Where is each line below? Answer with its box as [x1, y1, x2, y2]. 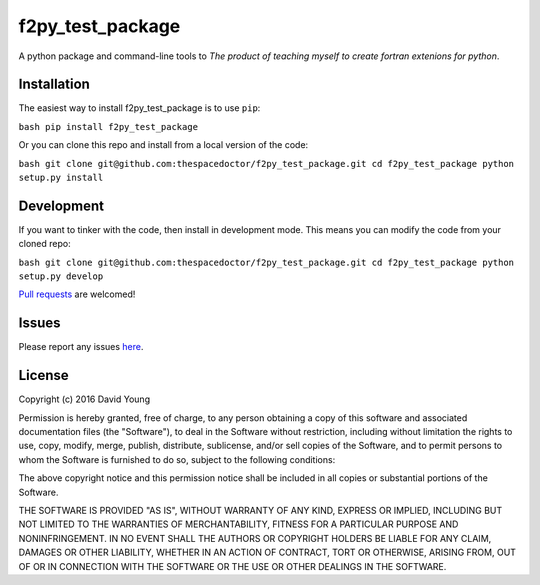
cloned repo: [18, 238, 71, 250]
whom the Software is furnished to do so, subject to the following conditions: [18, 453, 336, 465]
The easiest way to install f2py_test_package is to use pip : [18, 102, 261, 114]
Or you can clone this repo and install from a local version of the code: [18, 139, 309, 151]
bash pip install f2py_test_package [18, 121, 199, 132]
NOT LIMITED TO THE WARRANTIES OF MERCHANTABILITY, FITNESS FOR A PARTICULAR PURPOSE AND [18, 518, 459, 530]
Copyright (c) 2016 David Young [18, 393, 150, 405]
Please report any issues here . [18, 341, 144, 353]
